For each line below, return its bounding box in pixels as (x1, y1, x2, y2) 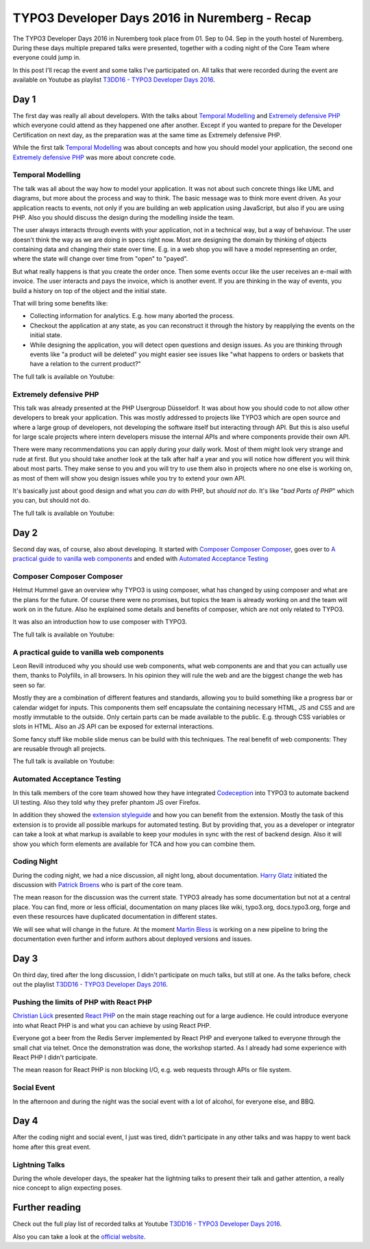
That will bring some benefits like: (12, 299, 108, 308)
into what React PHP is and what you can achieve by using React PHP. (12, 1021, 212, 1029)
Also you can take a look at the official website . (12, 1233, 146, 1241)
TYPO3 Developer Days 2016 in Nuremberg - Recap (12, 10, 312, 25)
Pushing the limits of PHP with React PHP (12, 998, 152, 1007)
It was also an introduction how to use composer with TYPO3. (12, 618, 188, 626)
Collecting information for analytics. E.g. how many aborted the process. (29, 312, 234, 320)
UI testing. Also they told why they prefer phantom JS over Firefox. (12, 798, 201, 806)
